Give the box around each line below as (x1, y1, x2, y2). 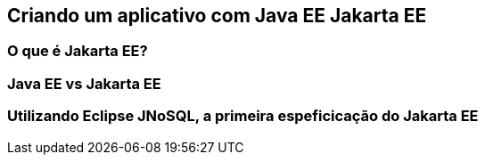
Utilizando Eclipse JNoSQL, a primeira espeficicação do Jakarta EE (7, 107, 479, 126)
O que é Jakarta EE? (7, 42, 148, 61)
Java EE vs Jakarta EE (7, 74, 161, 93)
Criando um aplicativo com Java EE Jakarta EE (7, 4, 427, 27)
